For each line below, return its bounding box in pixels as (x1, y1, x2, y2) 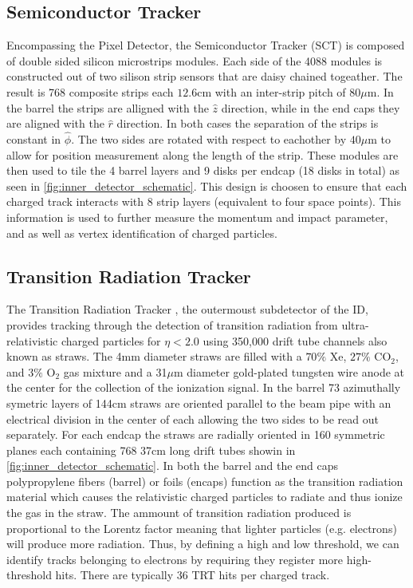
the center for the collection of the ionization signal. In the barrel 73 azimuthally (6, 379, 401, 396)
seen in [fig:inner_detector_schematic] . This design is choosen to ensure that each (6, 177, 407, 194)
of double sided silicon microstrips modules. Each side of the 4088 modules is (6, 52, 383, 69)
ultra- (341, 316, 369, 333)
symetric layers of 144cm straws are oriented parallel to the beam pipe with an (6, 394, 391, 411)
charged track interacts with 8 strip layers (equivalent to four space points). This (6, 193, 401, 210)
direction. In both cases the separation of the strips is (116, 115, 379, 132)
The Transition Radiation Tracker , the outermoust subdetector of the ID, (6, 301, 368, 318)
